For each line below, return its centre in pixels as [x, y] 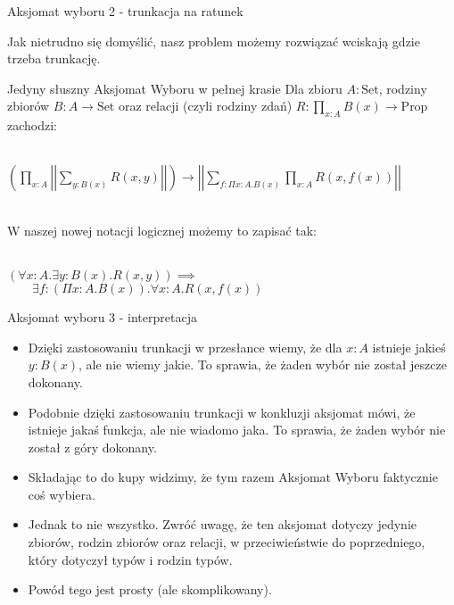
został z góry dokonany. [92, 447]
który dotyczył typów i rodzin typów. [130, 559]
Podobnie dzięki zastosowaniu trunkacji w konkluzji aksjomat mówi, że [222, 412]
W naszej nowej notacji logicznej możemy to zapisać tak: [162, 230]
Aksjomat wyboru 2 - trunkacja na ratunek [125, 11]
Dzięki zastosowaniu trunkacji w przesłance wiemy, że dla [185, 347]
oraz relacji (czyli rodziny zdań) [205, 106]
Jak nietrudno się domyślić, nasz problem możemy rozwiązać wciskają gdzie [214, 41]
